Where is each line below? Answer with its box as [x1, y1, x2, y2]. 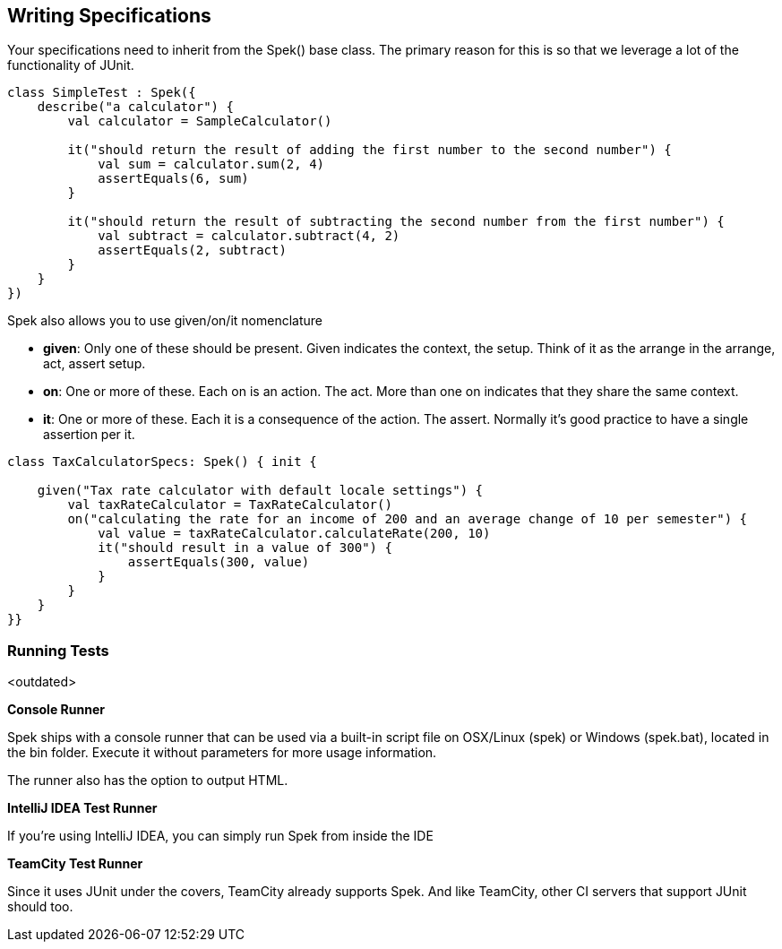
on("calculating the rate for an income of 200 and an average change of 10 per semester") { [67, 512, 748, 527]
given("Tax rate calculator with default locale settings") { [37, 483, 484, 498]
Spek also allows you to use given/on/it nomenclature [7, 313, 322, 329]
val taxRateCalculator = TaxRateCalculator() [67, 497, 392, 513]
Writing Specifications [7, 4, 211, 27]
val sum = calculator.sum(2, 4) [98, 157, 325, 172]
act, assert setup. [43, 356, 146, 372]
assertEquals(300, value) [127, 555, 310, 570]
